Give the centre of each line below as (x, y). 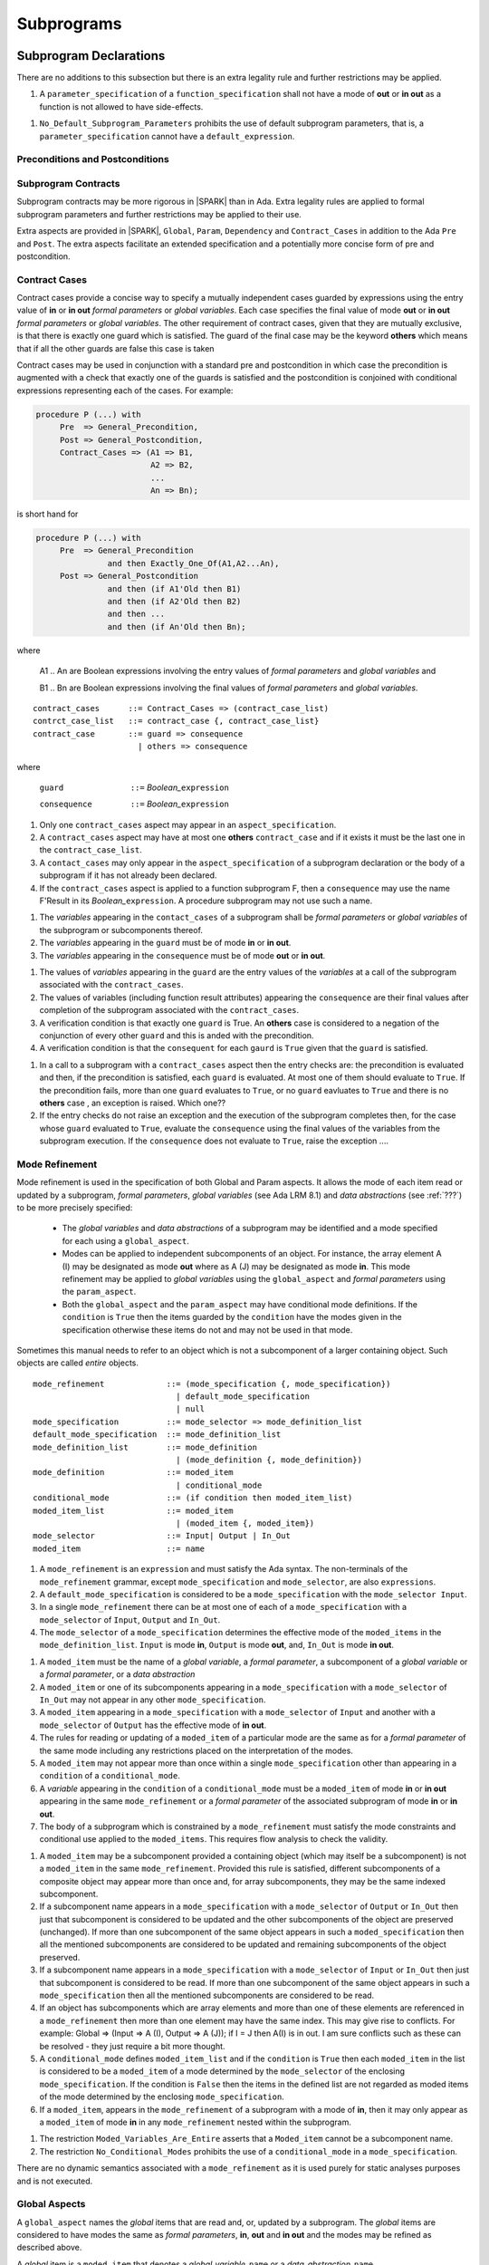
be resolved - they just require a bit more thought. (132, 2046)
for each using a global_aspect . (126, 1240)
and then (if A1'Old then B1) (174, 588)
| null (190, 1409)
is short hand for (48, 514)
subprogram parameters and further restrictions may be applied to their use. (159, 214)
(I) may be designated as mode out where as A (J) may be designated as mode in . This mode (236, 1266)
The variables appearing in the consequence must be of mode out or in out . (182, 955)
